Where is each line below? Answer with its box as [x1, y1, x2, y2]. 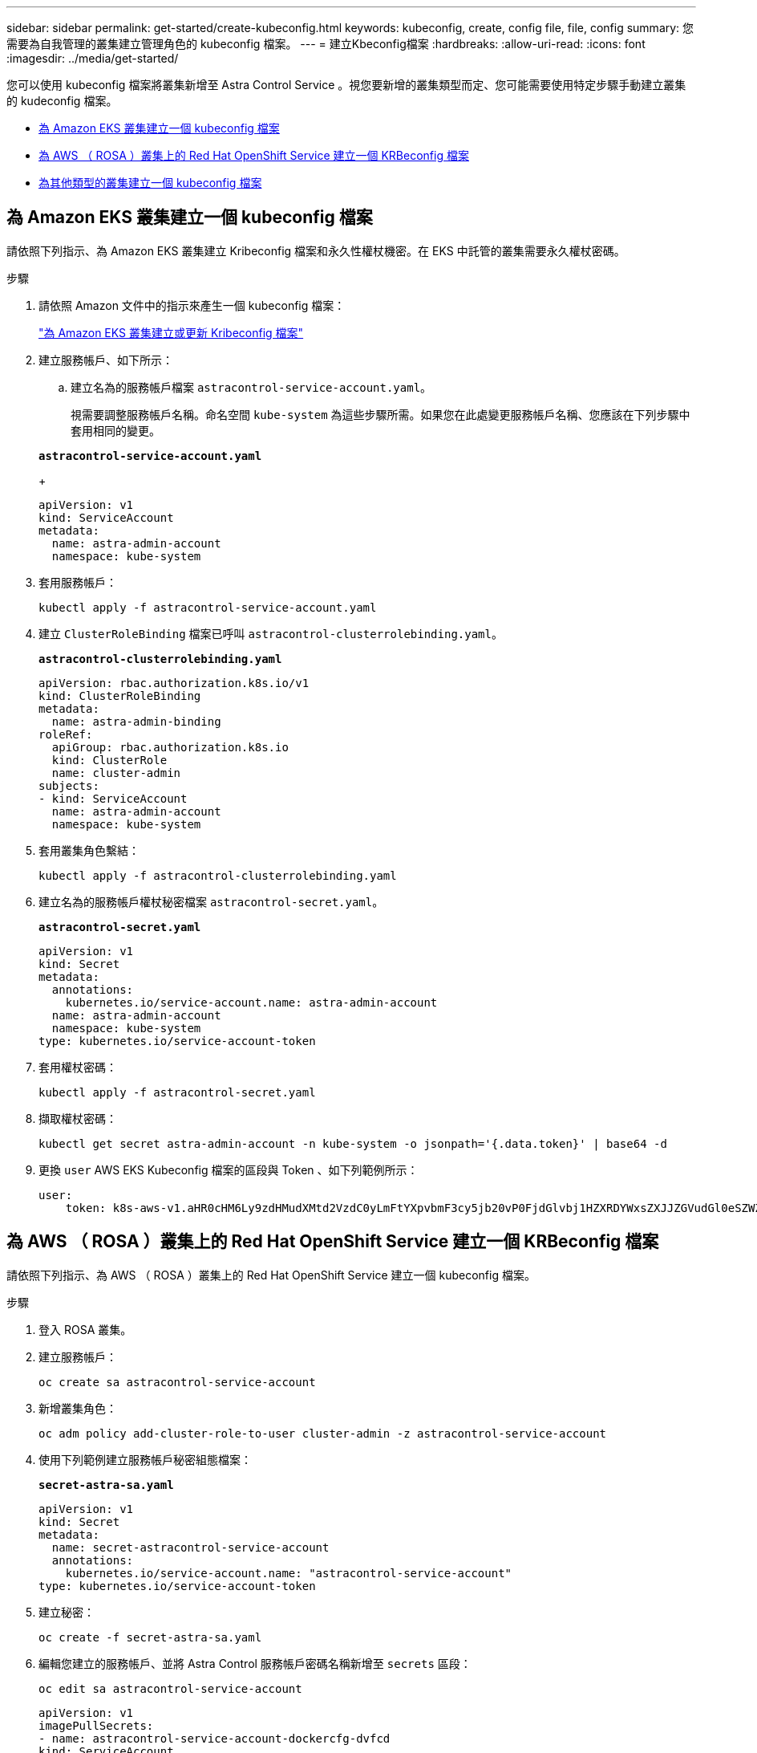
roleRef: [38, 727, 93, 741]
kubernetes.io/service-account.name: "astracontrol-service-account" [65, 1566, 512, 1580]
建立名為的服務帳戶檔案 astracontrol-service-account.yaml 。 [71, 380, 432, 394]
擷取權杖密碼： [38, 1111, 117, 1125]
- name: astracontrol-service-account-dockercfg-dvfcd [38, 1731, 391, 1745]
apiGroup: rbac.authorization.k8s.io [51, 740, 289, 754]
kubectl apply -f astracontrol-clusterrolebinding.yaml [38, 868, 397, 882]
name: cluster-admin [51, 766, 181, 779]
